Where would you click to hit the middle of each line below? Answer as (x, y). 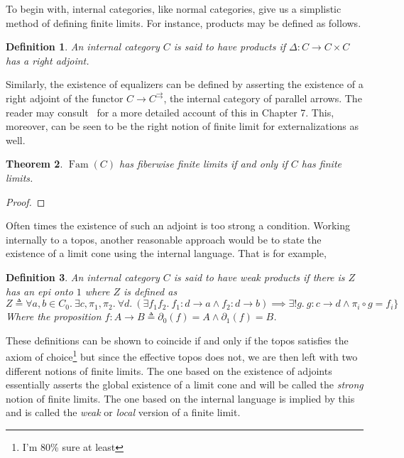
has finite (321, 164)
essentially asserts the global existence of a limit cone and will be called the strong (185, 385)
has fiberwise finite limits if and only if (203, 164)
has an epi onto (39, 291)
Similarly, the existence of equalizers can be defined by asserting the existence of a (185, 84)
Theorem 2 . (34, 164)
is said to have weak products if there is (259, 277)
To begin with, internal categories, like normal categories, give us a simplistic (174, 9)
